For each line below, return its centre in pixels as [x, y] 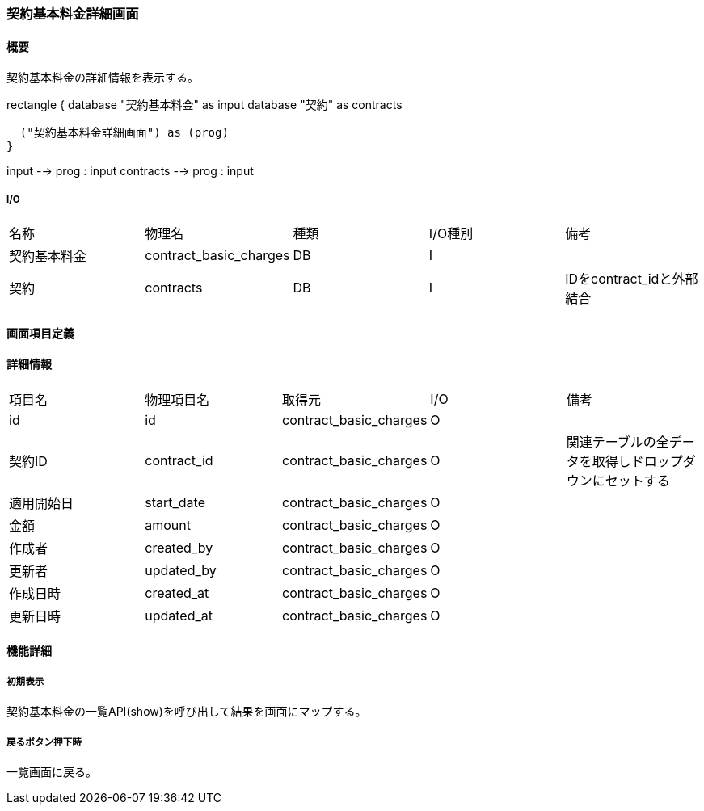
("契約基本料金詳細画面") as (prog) [124, 133]
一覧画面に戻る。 [52, 772]
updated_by [181, 570]
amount [168, 525]
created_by [179, 547]
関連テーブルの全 [618, 441]
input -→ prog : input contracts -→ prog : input [130, 171]
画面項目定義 [40, 333]
